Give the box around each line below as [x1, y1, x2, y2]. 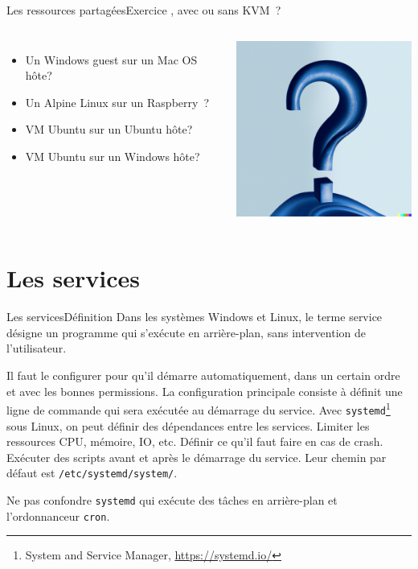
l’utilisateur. [6, 340, 67, 357]
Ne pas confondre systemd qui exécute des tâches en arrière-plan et [6, 491, 338, 508]
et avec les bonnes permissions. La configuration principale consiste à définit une [6, 382, 403, 399]
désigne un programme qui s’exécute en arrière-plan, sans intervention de [6, 324, 366, 340]
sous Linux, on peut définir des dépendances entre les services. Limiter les [6, 417, 370, 434]
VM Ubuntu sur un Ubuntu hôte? [25, 121, 193, 138]
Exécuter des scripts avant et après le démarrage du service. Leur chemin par [6, 448, 387, 465]
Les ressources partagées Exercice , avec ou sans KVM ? [6, 2, 281, 18]
